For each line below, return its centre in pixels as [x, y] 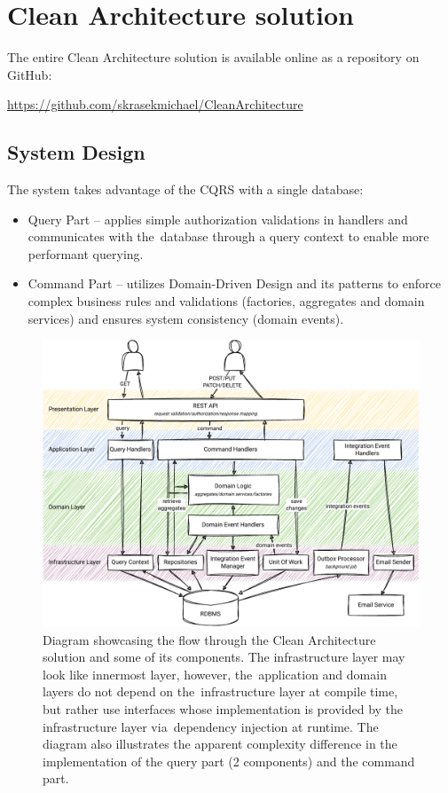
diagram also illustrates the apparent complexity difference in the [220, 744]
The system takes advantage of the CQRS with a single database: [185, 189]
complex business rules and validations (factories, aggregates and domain [226, 301]
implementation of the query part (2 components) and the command [229, 761]
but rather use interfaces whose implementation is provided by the [223, 709]
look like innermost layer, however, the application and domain [215, 674]
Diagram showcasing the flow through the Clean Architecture [209, 639]
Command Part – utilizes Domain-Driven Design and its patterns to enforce [234, 283]
